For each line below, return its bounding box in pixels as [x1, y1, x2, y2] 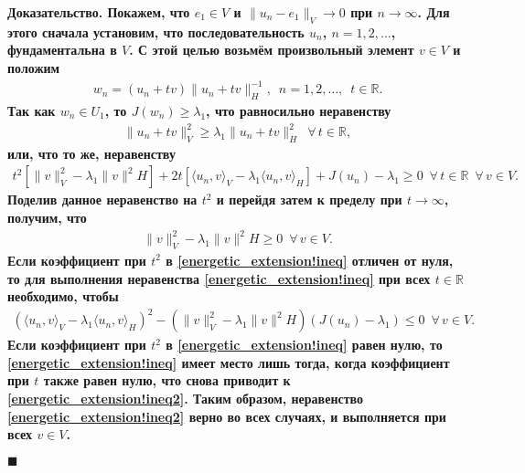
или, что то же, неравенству [7, 143, 176, 163]
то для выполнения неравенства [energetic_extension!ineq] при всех [7, 268, 431, 288]
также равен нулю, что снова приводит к [43, 371, 291, 390]
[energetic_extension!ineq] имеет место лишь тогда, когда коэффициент [7, 352, 450, 372]
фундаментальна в [7, 40, 117, 59]
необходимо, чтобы [7, 287, 119, 306]
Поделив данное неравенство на [7, 190, 198, 209]
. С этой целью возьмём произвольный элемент [129, 40, 414, 59]
